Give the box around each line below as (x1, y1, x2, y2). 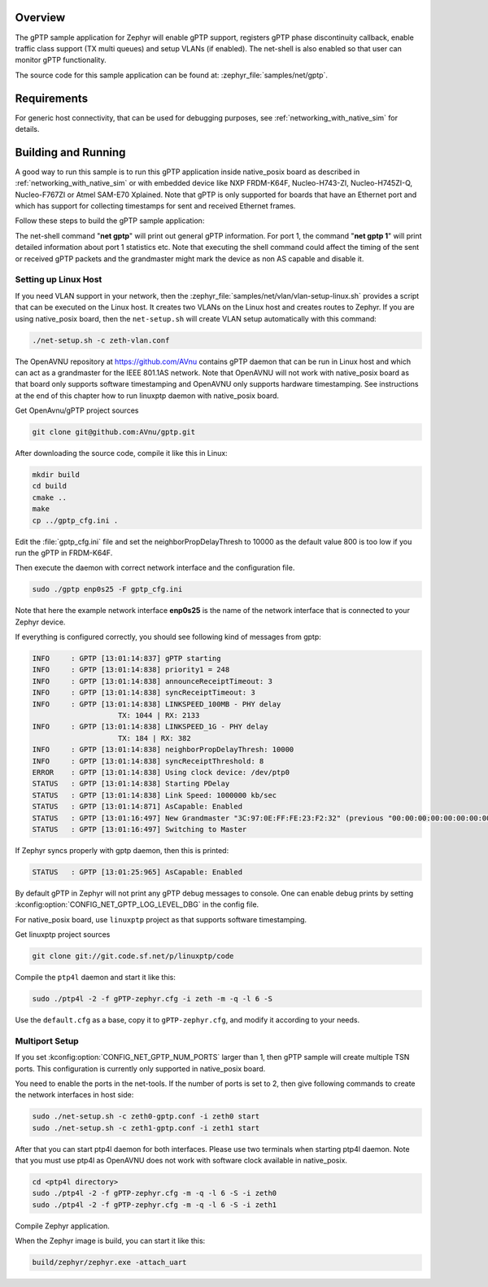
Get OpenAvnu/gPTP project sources (15, 405, 139, 415)
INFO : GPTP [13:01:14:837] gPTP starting (32, 654, 221, 663)
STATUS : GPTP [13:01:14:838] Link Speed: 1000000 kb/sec (32, 790, 277, 799)
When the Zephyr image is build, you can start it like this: (15, 1236, 206, 1245)
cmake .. (32, 492, 68, 502)
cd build (32, 481, 68, 491)
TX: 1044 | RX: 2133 (118, 711, 200, 720)
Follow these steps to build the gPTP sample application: (15, 216, 205, 225)
